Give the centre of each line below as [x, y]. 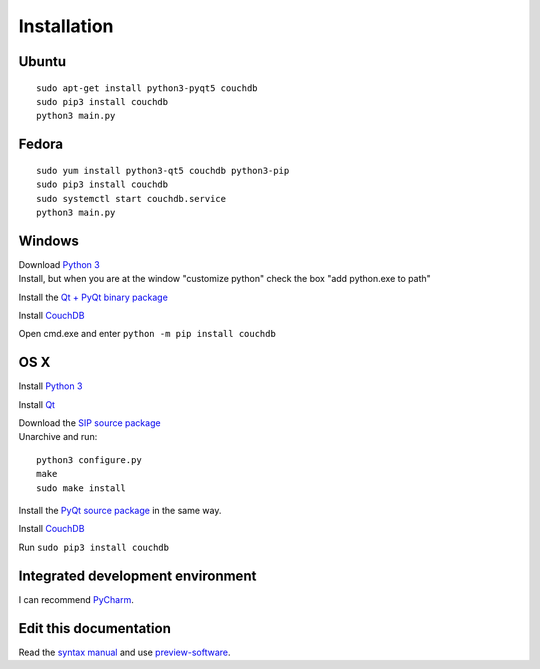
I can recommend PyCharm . [76, 599]
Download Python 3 [59, 264]
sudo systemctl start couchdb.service [131, 198]
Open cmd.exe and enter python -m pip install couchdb [147, 334]
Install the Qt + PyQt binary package [93, 297]
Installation [66, 26]
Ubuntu [42, 61]
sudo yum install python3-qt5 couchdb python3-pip [163, 170]
